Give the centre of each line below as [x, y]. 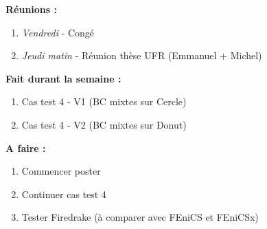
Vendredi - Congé [58, 32]
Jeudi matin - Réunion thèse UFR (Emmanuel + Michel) [142, 55]
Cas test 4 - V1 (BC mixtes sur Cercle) [104, 101]
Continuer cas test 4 [64, 194]
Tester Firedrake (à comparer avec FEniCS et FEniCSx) [140, 217]
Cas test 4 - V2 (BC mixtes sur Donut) [104, 124]
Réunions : [31, 9]
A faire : [26, 148]
